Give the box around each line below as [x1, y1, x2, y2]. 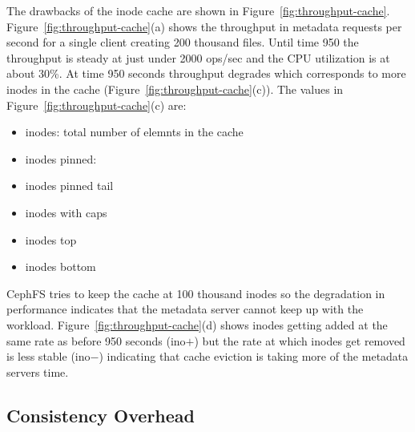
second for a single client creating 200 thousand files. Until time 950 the [6, 34, 359, 50]
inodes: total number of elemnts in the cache [25, 123, 244, 140]
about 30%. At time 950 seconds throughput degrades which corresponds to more [6, 65, 406, 82]
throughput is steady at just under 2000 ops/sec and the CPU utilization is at [6, 49, 390, 66]
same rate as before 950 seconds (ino [6, 332, 186, 349]
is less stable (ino [6, 348, 91, 365]
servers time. [6, 363, 69, 380]
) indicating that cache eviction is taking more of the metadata [99, 348, 409, 365]
